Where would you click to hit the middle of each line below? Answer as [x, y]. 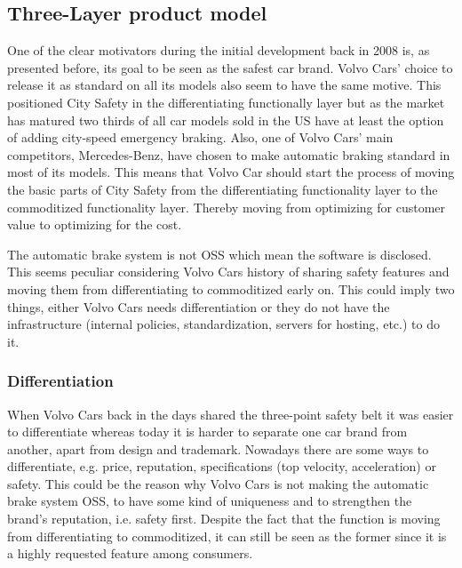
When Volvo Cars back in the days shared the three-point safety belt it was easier [231, 414]
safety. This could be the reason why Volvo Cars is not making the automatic [218, 483]
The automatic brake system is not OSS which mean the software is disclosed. [219, 254]
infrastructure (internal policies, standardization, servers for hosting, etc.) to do [223, 324]
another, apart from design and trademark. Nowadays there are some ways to [218, 448]
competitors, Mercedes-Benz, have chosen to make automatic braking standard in [229, 154]
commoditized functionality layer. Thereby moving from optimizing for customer [227, 207]
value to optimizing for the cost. [95, 224]
